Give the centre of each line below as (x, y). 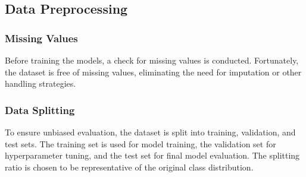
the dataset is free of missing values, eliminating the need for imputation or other (153, 72)
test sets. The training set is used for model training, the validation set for (140, 143)
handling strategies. (40, 83)
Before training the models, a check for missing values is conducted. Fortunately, (152, 60)
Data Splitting (40, 110)
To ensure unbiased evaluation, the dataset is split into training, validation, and (150, 132)
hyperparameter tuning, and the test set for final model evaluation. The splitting (152, 155)
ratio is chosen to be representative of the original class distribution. (129, 167)
